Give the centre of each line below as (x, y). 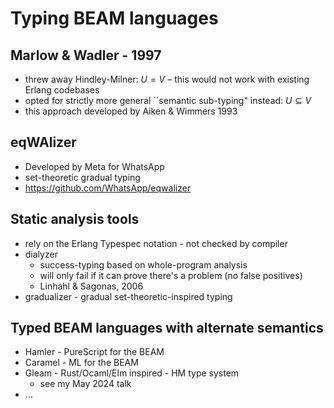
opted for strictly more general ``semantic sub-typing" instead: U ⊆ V (168, 100)
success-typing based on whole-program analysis (143, 264)
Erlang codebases (62, 90)
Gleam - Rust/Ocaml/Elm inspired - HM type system (132, 373)
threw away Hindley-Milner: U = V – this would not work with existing (167, 79)
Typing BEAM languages (114, 18)
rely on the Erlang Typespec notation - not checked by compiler (156, 243)
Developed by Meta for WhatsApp (94, 166)
